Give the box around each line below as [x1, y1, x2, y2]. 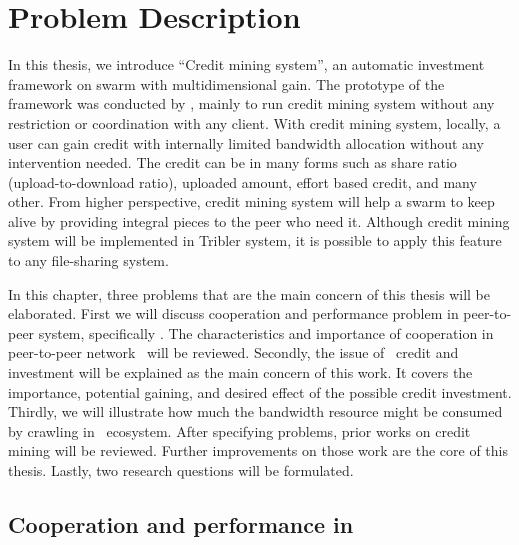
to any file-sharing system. [8, 250, 169, 271]
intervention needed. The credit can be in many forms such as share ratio [8, 152, 457, 173]
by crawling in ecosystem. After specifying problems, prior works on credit [8, 420, 471, 441]
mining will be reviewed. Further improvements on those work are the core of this [8, 440, 509, 461]
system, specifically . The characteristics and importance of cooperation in [38, 322, 494, 343]
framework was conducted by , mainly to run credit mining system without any [8, 93, 495, 114]
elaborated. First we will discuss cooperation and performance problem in [8, 303, 459, 324]
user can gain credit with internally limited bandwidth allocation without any [8, 132, 484, 153]
